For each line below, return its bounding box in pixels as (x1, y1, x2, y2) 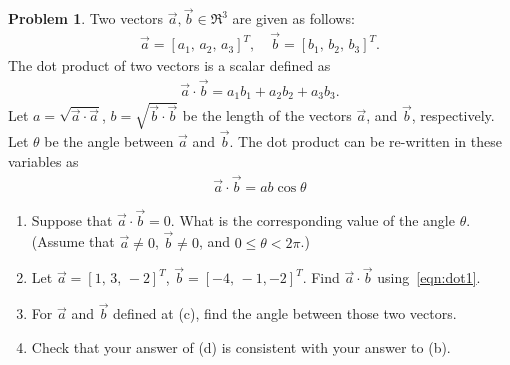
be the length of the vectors (182, 105, 352, 126)
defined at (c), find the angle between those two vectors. (113, 303, 457, 324)
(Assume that (31, 231, 115, 252)
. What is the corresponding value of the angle (170, 209, 455, 230)
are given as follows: (232, 8, 355, 29)
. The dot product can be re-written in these (229, 131, 502, 152)
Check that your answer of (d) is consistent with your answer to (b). (31, 336, 451, 357)
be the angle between (44, 131, 174, 152)
